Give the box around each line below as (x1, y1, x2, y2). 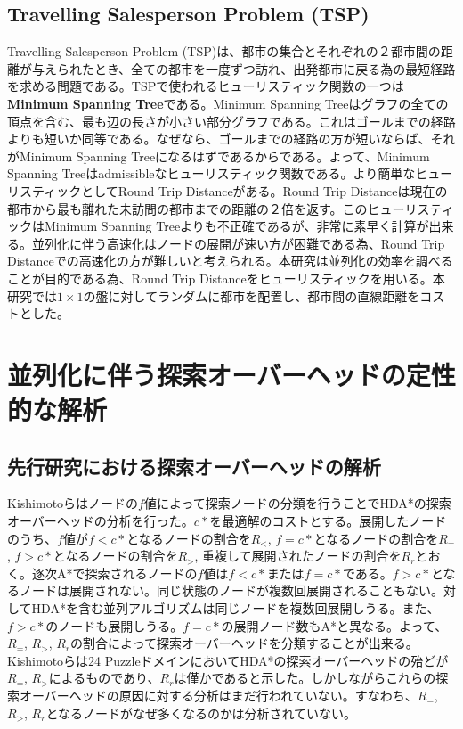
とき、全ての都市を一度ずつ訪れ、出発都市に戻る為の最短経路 (93, 59, 456, 78)
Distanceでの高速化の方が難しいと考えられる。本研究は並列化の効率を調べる (7, 251, 453, 270)
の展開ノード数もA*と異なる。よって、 (221, 616, 448, 635)
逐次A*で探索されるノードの (31, 563, 198, 582)
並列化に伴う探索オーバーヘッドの (7, 356, 406, 392)
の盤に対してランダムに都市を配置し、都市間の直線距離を (83, 286, 420, 305)
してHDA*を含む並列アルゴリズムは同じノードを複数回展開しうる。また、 (7, 599, 440, 618)
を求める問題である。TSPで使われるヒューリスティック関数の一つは (7, 77, 404, 95)
